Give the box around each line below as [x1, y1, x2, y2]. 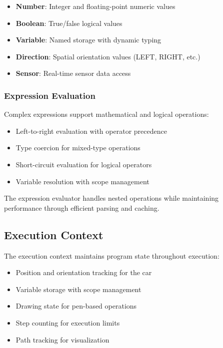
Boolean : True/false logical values [15, 17, 122, 28]
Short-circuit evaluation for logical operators [15, 159, 152, 169]
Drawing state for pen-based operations [15, 301, 137, 311]
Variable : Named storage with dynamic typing [15, 34, 161, 45]
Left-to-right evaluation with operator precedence [15, 125, 167, 136]
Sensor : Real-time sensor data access [15, 68, 131, 78]
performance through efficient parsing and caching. [4, 202, 159, 213]
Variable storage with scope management [15, 284, 141, 294]
